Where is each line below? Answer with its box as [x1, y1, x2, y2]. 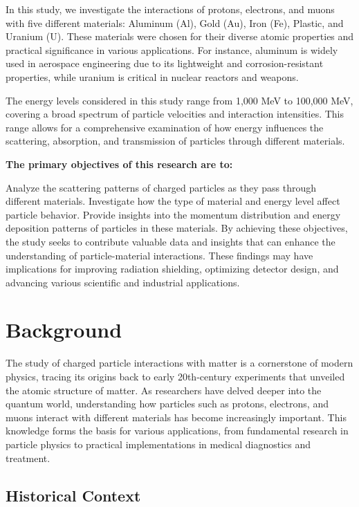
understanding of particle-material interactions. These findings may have [6, 248, 313, 262]
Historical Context [6, 484, 141, 506]
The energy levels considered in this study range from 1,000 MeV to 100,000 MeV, [6, 93, 353, 107]
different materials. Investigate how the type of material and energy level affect [6, 194, 340, 208]
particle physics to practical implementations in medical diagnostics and [6, 436, 311, 451]
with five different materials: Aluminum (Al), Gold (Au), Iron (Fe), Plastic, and [6, 15, 344, 30]
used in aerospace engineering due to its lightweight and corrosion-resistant [6, 56, 324, 71]
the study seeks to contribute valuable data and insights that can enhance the [6, 234, 335, 248]
